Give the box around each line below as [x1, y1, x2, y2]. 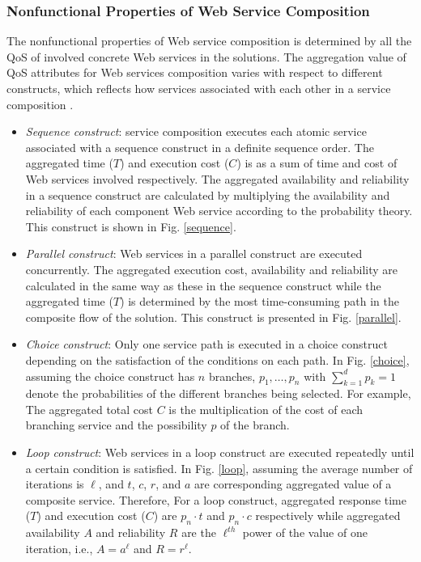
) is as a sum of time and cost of [236, 154, 398, 171]
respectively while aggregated [255, 507, 401, 524]
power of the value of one [242, 524, 368, 541]
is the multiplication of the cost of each [168, 400, 364, 417]
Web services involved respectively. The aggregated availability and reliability [25, 170, 410, 187]
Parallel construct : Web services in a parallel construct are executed [25, 245, 363, 262]
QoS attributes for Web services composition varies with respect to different [6, 64, 383, 81]
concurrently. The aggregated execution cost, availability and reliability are [25, 260, 398, 277]
